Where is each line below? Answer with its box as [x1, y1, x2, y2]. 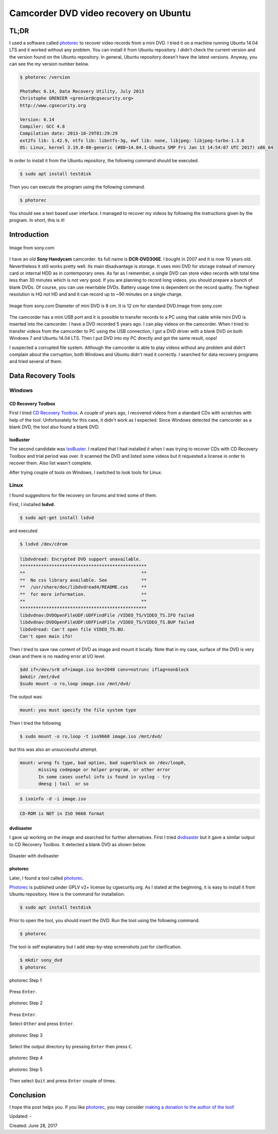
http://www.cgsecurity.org [20, 102, 86, 108]
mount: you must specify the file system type [20, 707, 136, 713]
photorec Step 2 [9, 1000, 43, 1006]
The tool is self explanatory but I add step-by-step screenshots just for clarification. [9, 944, 182, 950]
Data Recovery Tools [9, 371, 76, 380]
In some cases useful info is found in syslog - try [38, 774, 171, 780]
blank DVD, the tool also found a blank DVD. [9, 424, 100, 430]
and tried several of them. [9, 358, 63, 364]
